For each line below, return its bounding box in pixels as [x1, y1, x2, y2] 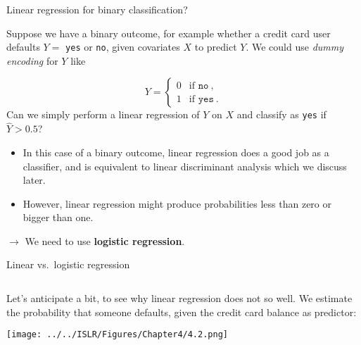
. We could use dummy [246, 39, 344, 54]
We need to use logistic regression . [25, 233, 185, 248]
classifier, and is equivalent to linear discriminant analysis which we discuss [23, 158, 347, 173]
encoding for [6, 53, 58, 68]
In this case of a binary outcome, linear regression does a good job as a [23, 144, 329, 159]
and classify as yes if [236, 107, 327, 122]
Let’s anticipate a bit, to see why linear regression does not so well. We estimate [6, 291, 353, 306]
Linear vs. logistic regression [6, 257, 130, 272]
